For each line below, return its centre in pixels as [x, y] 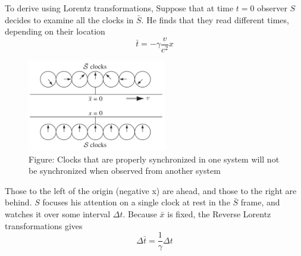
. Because [140, 213]
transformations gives [44, 225]
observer [272, 8]
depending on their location [55, 31]
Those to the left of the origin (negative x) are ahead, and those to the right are [151, 190]
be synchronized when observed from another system [125, 171]
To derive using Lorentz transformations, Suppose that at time [119, 8]
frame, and [260, 202]
